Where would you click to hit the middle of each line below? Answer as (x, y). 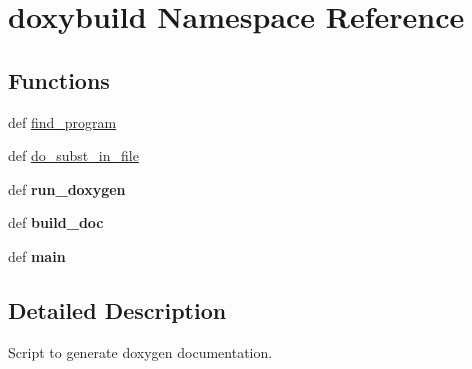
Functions (59, 79)
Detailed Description (117, 309)
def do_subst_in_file (73, 155)
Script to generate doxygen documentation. (140, 351)
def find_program (62, 121)
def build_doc (56, 222)
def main (37, 255)
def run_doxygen (67, 188)
